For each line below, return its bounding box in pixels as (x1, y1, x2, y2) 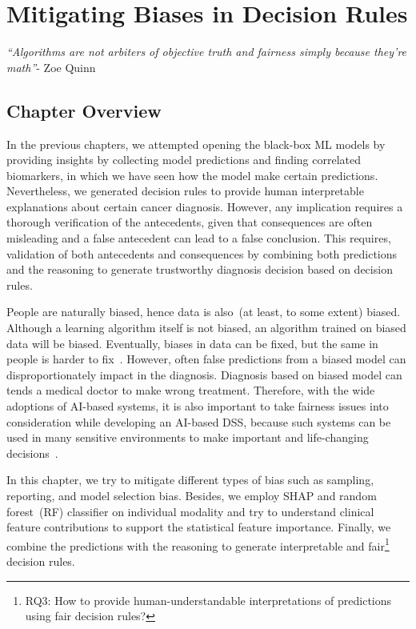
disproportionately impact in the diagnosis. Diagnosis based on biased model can (6, 366, 402, 383)
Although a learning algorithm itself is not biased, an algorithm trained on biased (6, 319, 406, 336)
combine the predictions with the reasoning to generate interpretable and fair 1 (6, 535, 390, 554)
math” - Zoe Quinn (6, 58, 96, 75)
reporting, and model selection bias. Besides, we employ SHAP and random (6, 487, 377, 503)
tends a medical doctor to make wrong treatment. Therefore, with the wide (6, 382, 375, 399)
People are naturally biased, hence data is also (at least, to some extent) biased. (6, 303, 401, 320)
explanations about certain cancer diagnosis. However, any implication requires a (6, 198, 403, 214)
